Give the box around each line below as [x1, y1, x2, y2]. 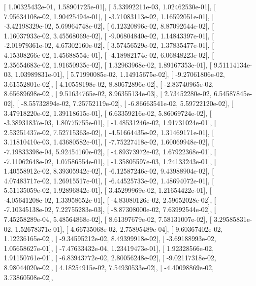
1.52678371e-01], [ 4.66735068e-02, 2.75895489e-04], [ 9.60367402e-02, [15, 223, 223, 234]
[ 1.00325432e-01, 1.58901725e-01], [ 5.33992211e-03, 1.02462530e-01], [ [4, 1, 216, 11]
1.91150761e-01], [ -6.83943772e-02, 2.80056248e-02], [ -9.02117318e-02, [4, 252, 216, 263]
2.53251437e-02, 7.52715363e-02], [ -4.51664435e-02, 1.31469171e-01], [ [4, 127, 214, 137]
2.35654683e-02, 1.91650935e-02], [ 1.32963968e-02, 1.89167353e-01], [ [4, 59, 212, 70]
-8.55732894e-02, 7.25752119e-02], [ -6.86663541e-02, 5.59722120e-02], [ [21, 98, 233, 108]
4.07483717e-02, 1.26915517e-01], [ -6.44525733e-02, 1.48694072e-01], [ [4, 175, 214, 185]
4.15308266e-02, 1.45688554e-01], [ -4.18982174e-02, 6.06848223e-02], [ [4, 49, 214, 60]
